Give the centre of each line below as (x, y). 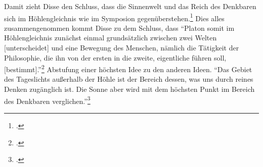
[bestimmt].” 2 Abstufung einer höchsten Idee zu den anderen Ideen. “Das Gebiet (128, 68)
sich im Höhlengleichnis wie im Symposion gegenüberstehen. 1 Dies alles (114, 17)
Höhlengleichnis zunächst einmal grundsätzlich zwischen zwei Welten (111, 38)
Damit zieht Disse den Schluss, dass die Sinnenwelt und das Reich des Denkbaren (130, 6)
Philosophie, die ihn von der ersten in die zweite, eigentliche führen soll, (115, 57)
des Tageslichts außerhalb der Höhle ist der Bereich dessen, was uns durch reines (129, 79)
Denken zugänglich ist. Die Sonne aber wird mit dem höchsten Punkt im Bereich (129, 89)
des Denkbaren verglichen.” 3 (47, 100)
